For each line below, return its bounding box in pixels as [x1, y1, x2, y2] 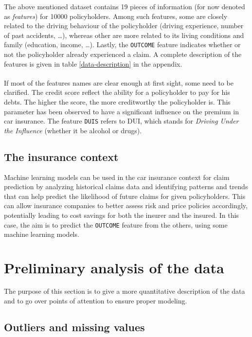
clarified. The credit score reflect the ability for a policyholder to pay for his [4, 87, 230, 97]
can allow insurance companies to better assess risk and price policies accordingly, [4, 200, 248, 211]
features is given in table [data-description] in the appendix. [4, 58, 182, 69]
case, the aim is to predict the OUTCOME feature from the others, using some [4, 219, 228, 230]
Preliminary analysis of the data [4, 258, 224, 278]
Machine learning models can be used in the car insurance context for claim [4, 172, 230, 182]
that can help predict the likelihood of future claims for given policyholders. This [4, 191, 246, 201]
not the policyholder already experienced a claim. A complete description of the [4, 49, 242, 59]
